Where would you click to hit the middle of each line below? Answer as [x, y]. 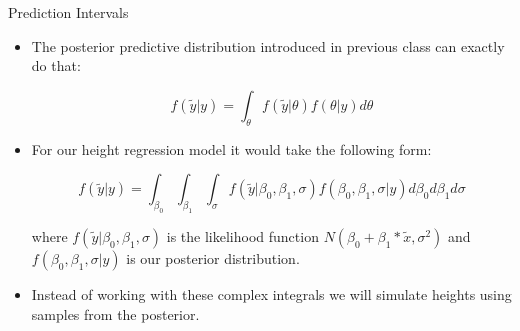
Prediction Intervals [68, 12]
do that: [56, 65]
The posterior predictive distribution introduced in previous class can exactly [268, 45]
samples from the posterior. [115, 313]
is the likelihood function [242, 235]
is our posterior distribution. [213, 257]
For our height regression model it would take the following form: [231, 148]
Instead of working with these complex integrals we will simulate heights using [271, 293]
